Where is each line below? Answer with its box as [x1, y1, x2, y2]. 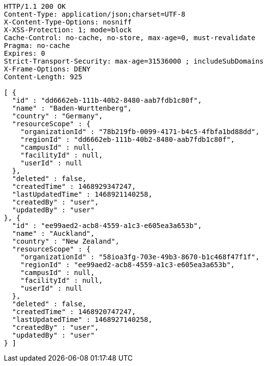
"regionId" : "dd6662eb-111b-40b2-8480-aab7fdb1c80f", [20, 136, 235, 143]
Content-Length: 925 [4, 73, 83, 81]
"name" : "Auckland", [12, 229, 95, 237]
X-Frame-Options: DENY [4, 65, 91, 73]
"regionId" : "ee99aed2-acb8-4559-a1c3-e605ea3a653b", [20, 261, 235, 269]
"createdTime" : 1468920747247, [12, 308, 136, 316]
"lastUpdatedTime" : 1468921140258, [12, 190, 153, 198]
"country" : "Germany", [12, 112, 103, 120]
